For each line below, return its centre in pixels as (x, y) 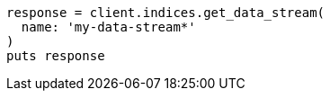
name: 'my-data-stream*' (108, 27)
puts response (56, 56)
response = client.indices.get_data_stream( (166, 13)
